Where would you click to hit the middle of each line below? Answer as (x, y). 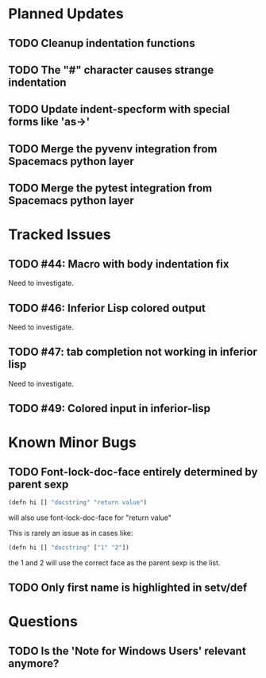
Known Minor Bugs (72, 443)
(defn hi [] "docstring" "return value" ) (78, 503)
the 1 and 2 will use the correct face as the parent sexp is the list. (114, 562)
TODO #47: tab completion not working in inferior (133, 352)
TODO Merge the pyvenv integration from (113, 149)
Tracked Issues (60, 235)
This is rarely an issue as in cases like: (71, 534)
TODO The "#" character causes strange (111, 69)
